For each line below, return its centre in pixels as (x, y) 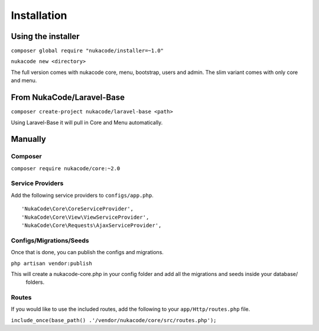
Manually (29, 139)
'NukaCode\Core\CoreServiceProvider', (78, 209)
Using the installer (45, 36)
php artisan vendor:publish (52, 263)
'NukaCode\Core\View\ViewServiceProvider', (85, 217)
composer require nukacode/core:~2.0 (66, 168)
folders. (35, 282)
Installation (39, 15)
